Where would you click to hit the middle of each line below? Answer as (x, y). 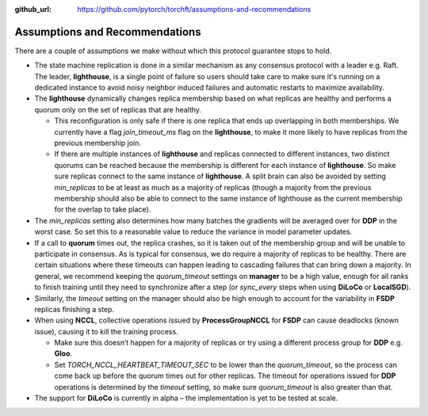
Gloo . (63, 353)
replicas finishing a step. (75, 309)
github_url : (33, 9)
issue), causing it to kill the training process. (106, 331)
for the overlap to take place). (103, 209)
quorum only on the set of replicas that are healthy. (118, 109)
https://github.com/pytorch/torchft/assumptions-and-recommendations (194, 9)
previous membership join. (98, 143)
